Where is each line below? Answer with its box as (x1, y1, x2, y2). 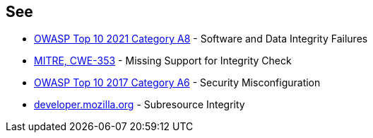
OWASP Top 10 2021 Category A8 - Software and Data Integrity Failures (34, 33, 368, 45)
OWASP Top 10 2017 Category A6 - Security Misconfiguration (34, 76, 321, 89)
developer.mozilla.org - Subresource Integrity (34, 98, 245, 111)
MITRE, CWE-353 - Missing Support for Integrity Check (34, 54, 292, 67)
